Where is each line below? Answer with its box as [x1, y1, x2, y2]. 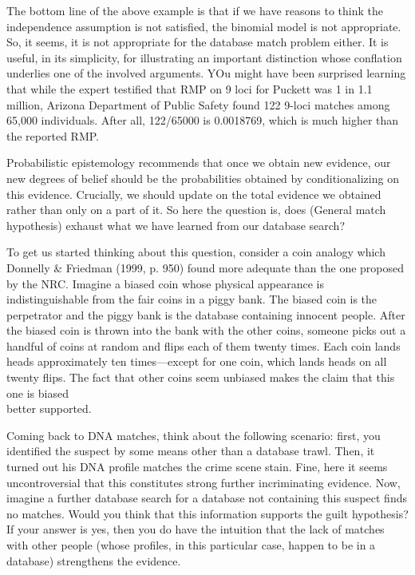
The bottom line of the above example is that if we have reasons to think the [6, 2, 383, 18]
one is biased [6, 384, 69, 401]
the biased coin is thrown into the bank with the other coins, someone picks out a [6, 322, 406, 339]
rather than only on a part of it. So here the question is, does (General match [6, 201, 386, 218]
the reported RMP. [6, 127, 99, 144]
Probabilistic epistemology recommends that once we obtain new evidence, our [6, 154, 391, 171]
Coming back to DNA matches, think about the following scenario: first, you [6, 426, 381, 443]
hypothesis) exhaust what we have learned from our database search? [6, 216, 346, 233]
